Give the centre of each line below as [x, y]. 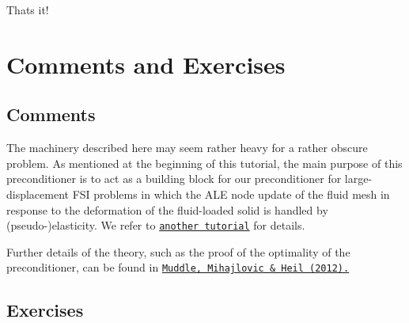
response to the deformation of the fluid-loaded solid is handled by [167, 209]
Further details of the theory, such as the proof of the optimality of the [178, 251]
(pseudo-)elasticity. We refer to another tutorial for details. [156, 225]
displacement [38, 194]
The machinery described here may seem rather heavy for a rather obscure [187, 148]
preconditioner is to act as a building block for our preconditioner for [174, 179]
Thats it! [28, 9]
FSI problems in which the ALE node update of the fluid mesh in [231, 194]
